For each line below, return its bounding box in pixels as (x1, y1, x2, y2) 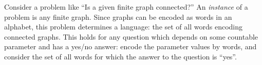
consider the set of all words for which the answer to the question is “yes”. (4, 51, 237, 61)
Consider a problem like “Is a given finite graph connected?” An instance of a (4, 2, 248, 12)
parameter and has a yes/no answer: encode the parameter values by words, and (4, 41, 257, 52)
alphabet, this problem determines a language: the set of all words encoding (4, 21, 242, 32)
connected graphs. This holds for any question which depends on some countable (4, 31, 258, 42)
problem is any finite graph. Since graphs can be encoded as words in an (4, 11, 232, 22)
